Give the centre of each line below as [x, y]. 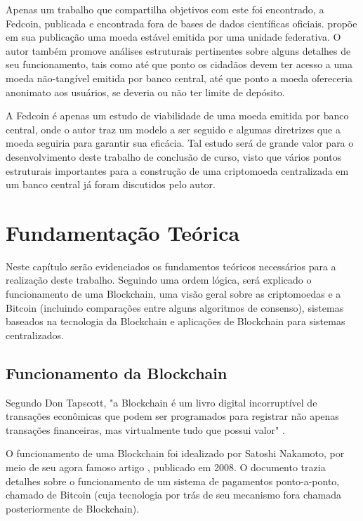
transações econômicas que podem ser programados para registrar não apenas [172, 416]
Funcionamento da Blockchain [117, 372]
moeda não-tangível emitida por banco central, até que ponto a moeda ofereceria [179, 78]
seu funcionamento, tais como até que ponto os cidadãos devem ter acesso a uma [179, 64]
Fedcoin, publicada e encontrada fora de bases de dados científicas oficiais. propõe [181, 23]
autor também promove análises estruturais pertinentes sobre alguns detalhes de [178, 50]
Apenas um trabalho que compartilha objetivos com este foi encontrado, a [165, 9]
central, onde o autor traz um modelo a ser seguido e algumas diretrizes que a [173, 129]
